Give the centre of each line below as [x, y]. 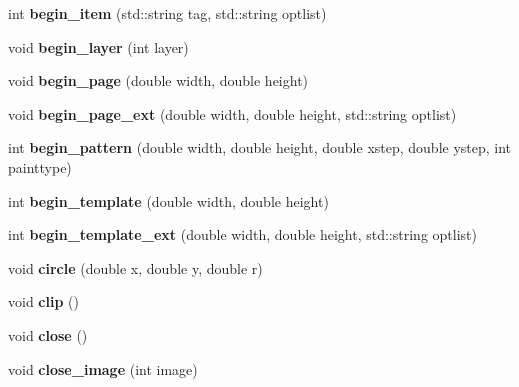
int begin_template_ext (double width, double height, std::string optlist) [242, 234]
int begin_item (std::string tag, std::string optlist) [167, 13]
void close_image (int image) [103, 368]
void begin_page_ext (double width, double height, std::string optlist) [232, 113]
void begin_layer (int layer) [98, 46]
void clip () [43, 301]
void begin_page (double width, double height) [158, 80]
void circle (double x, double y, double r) [135, 267]
